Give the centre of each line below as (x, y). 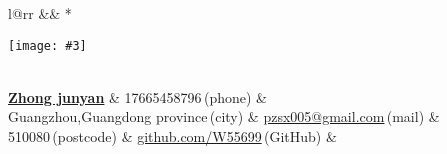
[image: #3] (47, 45)
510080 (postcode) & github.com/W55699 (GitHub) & (172, 136)
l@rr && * (40, 13)
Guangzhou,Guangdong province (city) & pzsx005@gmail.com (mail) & (224, 116)
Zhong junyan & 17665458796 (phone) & (137, 96)
